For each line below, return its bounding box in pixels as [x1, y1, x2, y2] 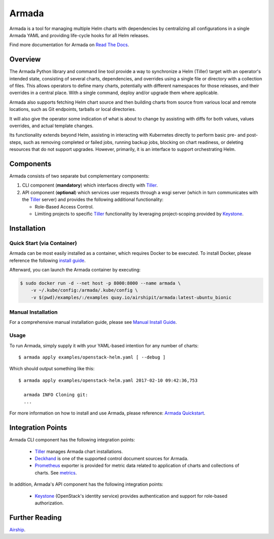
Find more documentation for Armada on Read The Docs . [9, 42, 129, 48]
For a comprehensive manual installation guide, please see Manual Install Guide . [9, 319, 177, 325]
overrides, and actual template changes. [9, 123, 94, 129]
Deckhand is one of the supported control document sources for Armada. [35, 456, 189, 461]
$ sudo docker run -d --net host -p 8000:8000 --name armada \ [20, 280, 181, 286]
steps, [9, 139, 22, 145]
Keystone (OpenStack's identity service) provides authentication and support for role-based [35, 493, 228, 499]
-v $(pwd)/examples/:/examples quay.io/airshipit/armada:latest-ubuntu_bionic [30, 294, 232, 300]
